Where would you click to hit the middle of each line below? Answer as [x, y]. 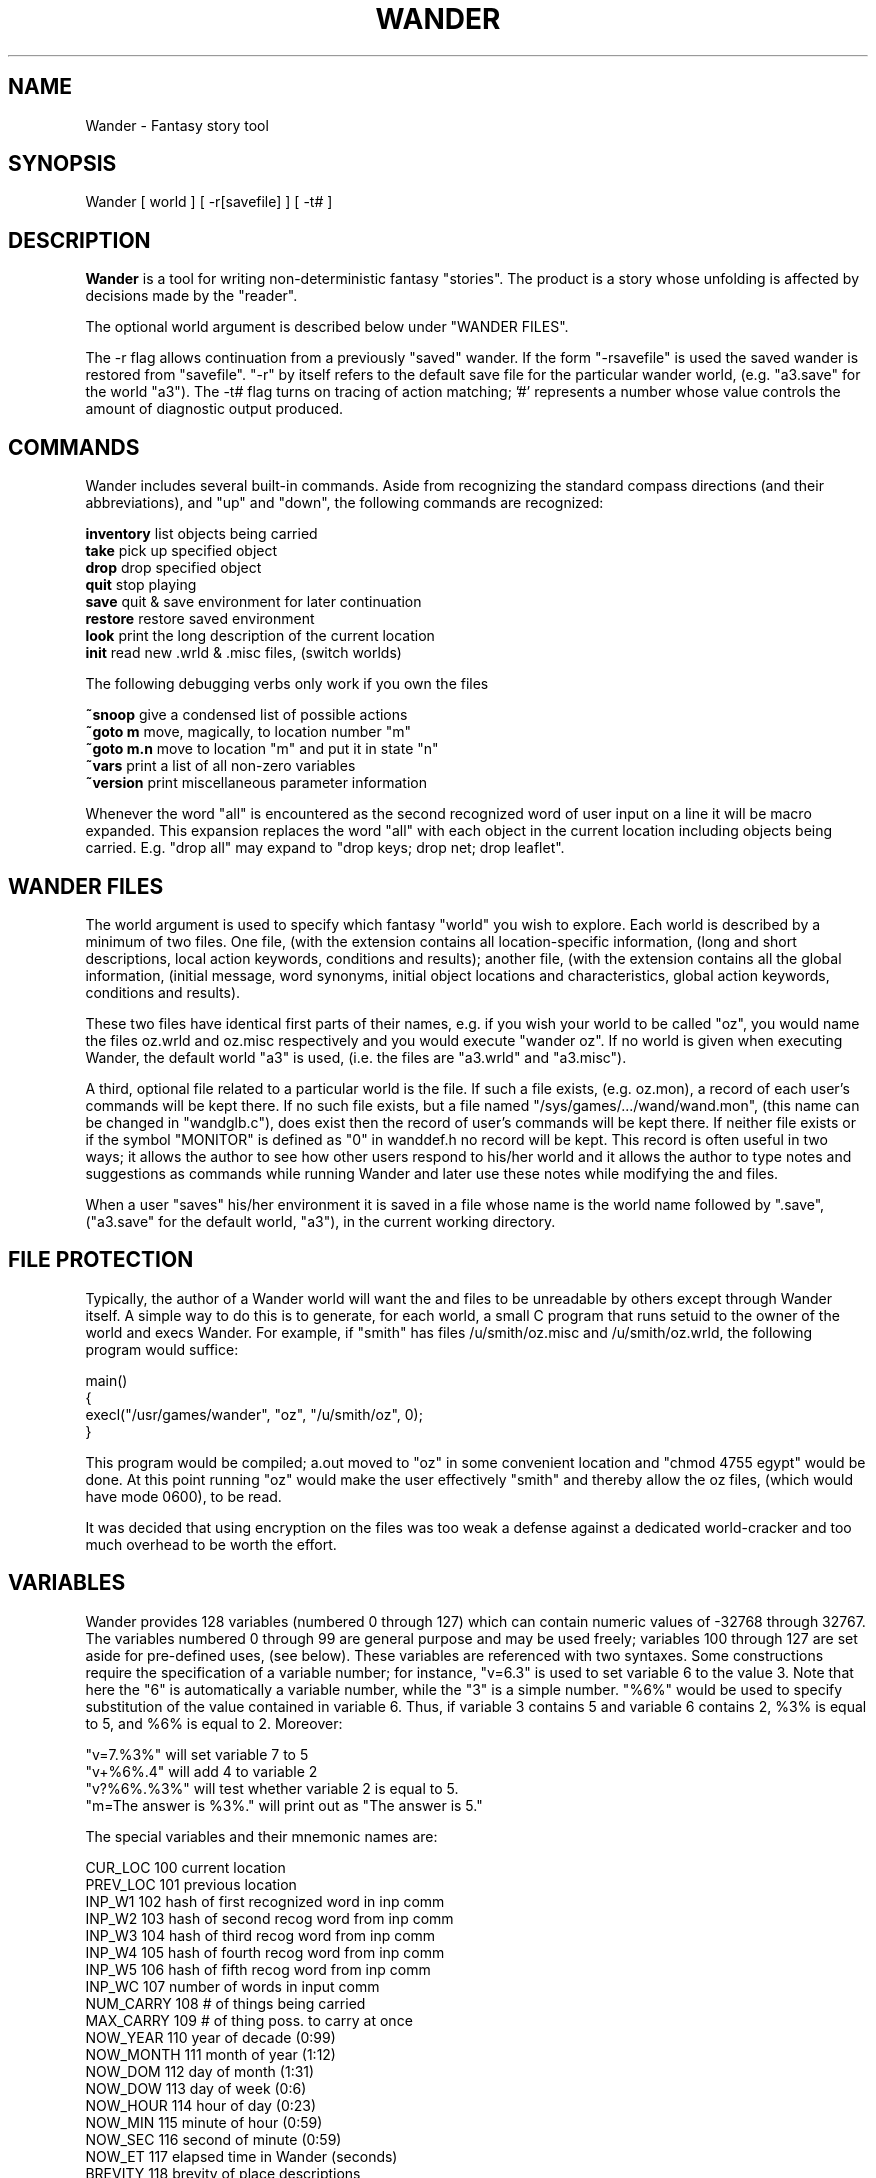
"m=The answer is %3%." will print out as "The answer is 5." [284, 1805]
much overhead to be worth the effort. [211, 1544]
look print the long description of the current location [260, 636]
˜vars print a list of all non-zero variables [220, 766]
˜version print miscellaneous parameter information [256, 783]
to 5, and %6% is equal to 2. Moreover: [214, 1723]
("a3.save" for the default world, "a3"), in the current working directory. [320, 1221]
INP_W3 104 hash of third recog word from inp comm [260, 1935]
